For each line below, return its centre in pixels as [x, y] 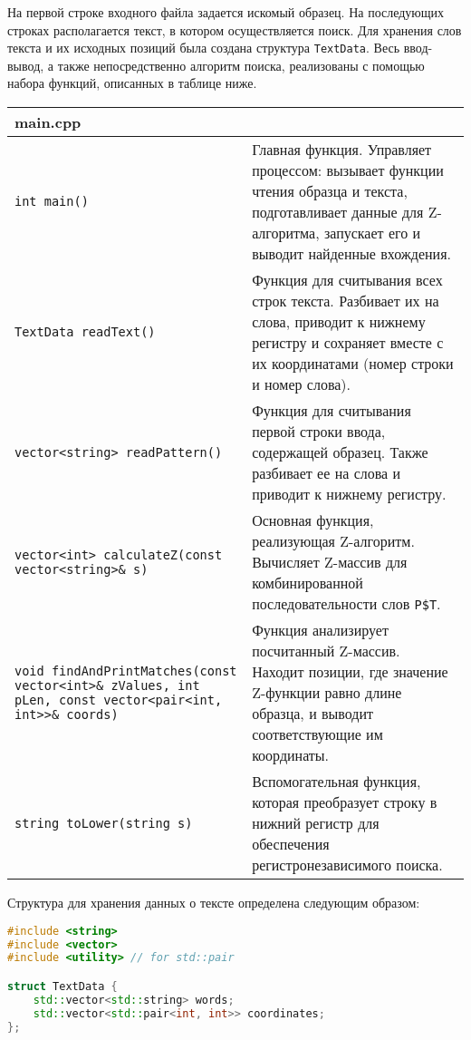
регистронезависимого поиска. [347, 865]
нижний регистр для [316, 823]
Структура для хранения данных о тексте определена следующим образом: [214, 903]
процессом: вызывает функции [348, 170]
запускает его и [372, 233]
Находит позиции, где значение [350, 672]
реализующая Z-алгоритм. [333, 541]
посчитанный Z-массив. [326, 651]
